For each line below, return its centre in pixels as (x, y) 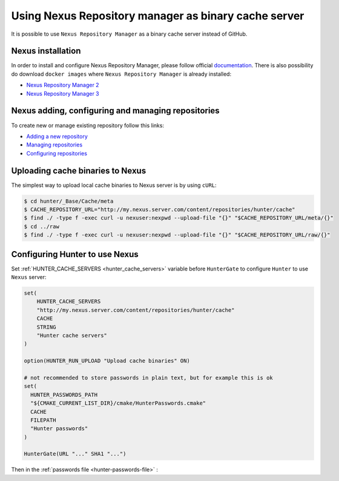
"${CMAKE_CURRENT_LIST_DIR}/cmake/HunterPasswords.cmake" (118, 403)
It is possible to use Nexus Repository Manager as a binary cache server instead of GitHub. (129, 34)
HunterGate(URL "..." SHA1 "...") (75, 454)
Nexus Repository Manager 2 (63, 85)
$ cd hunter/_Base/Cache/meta (69, 201)
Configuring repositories (57, 153)
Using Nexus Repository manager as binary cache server (158, 16)
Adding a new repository (57, 136)
